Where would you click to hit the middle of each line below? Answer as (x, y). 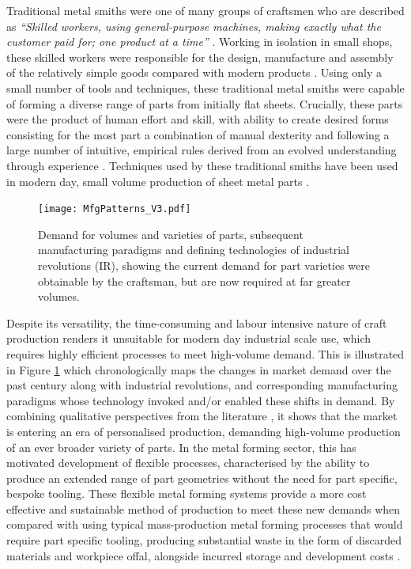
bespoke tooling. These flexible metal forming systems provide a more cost (187, 493)
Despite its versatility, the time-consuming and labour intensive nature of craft (197, 322)
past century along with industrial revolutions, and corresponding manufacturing (202, 385)
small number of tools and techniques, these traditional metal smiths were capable (205, 87)
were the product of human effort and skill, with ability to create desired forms (198, 119)
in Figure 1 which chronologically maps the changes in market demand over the (199, 369)
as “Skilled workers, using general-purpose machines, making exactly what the (194, 26)
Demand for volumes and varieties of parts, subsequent (171, 234)
